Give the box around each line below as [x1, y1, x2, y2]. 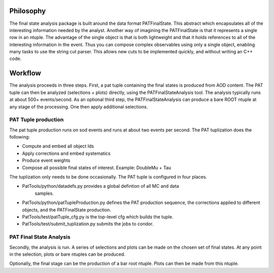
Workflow [9, 69, 42, 78]
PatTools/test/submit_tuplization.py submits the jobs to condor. [22, 221, 154, 227]
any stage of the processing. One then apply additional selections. [9, 104, 148, 110]
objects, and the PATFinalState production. [22, 207, 112, 213]
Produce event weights [22, 157, 71, 163]
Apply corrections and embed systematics [22, 150, 111, 156]
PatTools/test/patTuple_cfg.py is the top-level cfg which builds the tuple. [22, 214, 174, 220]
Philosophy [9, 7, 46, 15]
